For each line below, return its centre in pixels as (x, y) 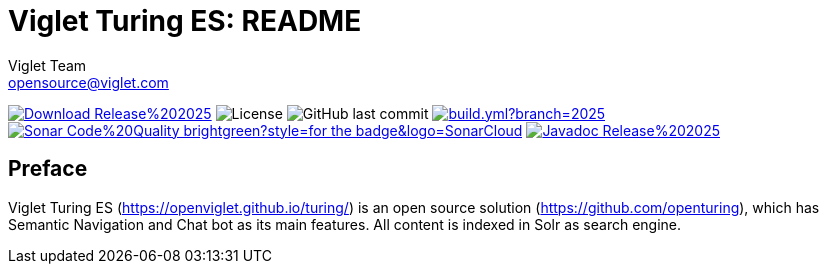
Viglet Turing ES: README (185, 21)
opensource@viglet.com (88, 82)
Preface (48, 169)
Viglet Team (47, 65)
